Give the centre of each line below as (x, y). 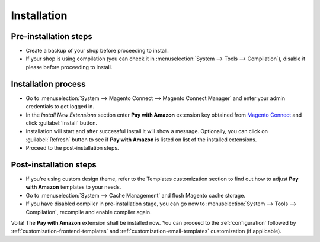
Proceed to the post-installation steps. (72, 148)
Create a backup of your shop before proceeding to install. (97, 51)
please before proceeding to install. (69, 67)
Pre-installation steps (52, 36)
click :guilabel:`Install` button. (62, 123)
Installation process (48, 84)
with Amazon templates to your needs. (73, 187)
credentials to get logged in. (60, 107)
